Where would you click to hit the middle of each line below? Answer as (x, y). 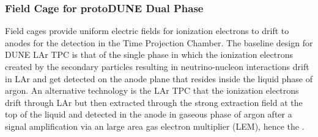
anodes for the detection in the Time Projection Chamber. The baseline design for (159, 42)
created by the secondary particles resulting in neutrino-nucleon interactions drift (157, 66)
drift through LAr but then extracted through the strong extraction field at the (154, 102)
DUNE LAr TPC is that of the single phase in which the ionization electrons (149, 54)
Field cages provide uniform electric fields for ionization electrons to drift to (147, 31)
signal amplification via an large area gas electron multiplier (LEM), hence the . (155, 126)
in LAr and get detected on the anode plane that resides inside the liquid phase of (159, 78)
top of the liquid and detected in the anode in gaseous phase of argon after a (149, 114)
